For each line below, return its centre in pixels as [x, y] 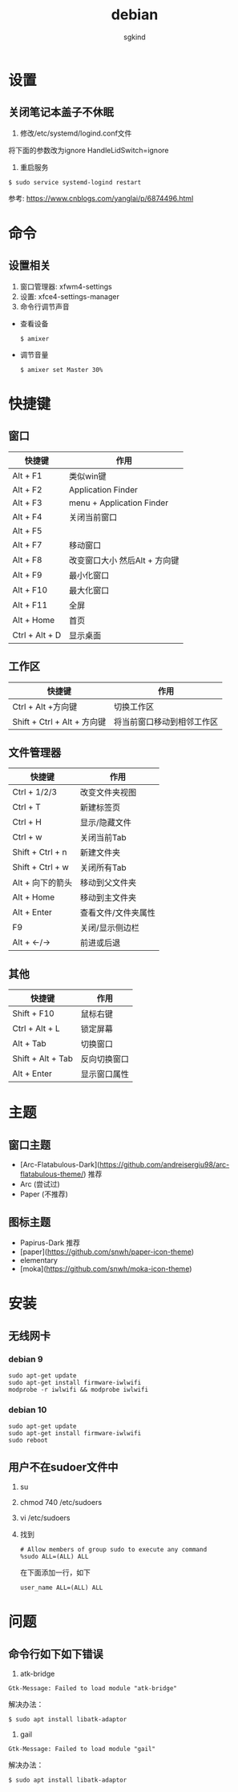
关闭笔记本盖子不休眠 [61, 113]
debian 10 [28, 1410]
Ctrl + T [27, 807]
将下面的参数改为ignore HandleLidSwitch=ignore [89, 150]
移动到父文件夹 [108, 883]
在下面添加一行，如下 [55, 1572]
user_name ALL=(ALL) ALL [61, 1588]
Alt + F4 [27, 516]
